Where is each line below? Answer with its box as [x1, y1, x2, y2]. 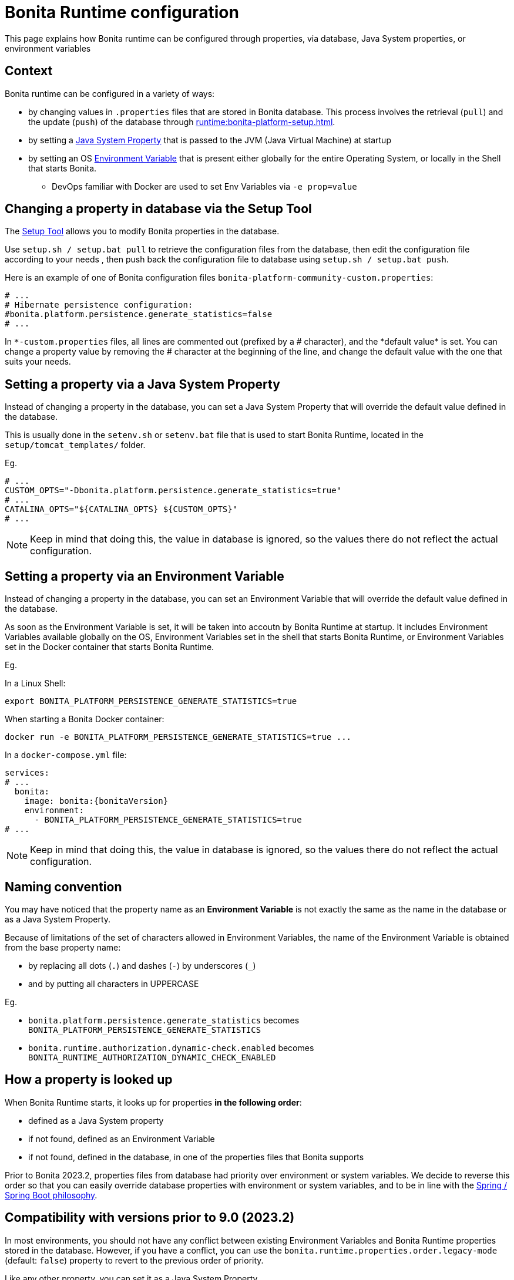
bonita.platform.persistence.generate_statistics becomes [28, 1015, 300, 1025]
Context [5, 63, 53, 79]
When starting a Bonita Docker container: [5, 714, 164, 725]
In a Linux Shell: [5, 678, 66, 689]
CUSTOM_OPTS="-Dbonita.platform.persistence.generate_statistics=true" [5, 486, 342, 496]
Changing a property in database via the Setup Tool [5, 201, 312, 217]
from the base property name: [5, 942, 121, 952]
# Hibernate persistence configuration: [5, 300, 193, 310]
